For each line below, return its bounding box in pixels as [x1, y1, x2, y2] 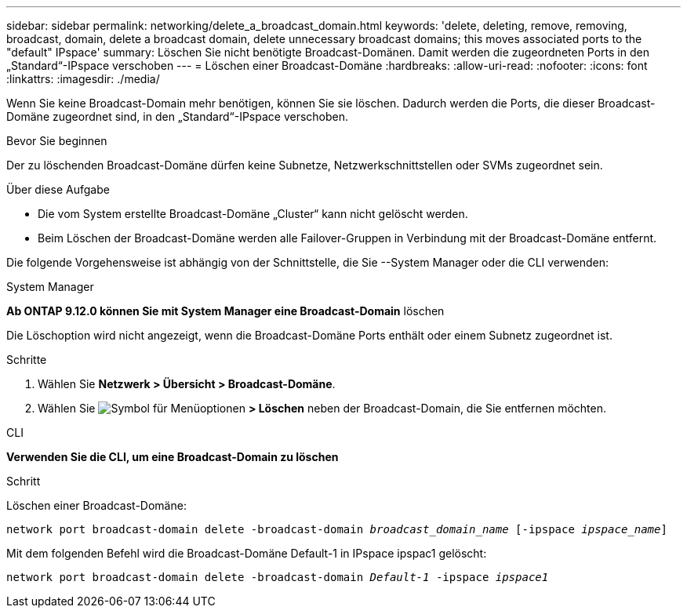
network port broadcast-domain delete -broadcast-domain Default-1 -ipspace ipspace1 [6, 571, 549, 583]
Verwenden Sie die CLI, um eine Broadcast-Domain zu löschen [6, 450, 339, 463]
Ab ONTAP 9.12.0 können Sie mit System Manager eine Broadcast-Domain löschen [6, 304, 445, 318]
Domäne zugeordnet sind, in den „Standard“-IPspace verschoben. [6, 110, 349, 123]
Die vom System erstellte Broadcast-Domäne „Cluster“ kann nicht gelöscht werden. [38, 207, 468, 220]
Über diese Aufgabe [6, 183, 110, 196]
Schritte [6, 353, 47, 366]
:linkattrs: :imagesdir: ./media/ [6, 72, 160, 85]
